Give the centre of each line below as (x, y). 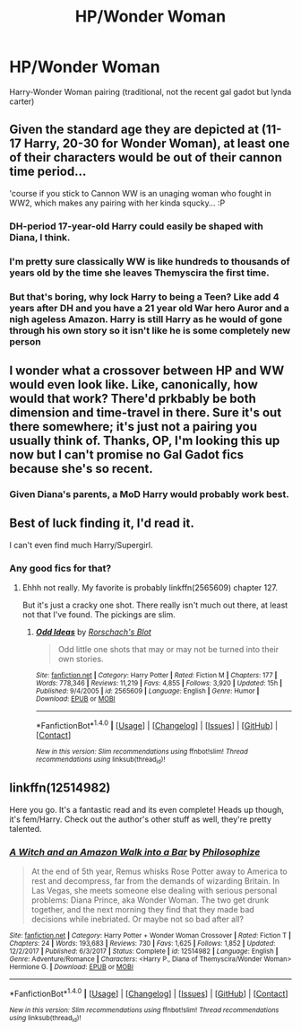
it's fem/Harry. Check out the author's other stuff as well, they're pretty (140, 819)
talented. (26, 828)
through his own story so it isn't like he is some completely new (150, 330)
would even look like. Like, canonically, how (133, 384)
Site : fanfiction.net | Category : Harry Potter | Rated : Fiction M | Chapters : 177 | (156, 675)
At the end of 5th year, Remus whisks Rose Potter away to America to (159, 871)
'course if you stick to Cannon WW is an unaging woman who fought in (140, 193)
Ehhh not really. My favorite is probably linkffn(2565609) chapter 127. (150, 587)
